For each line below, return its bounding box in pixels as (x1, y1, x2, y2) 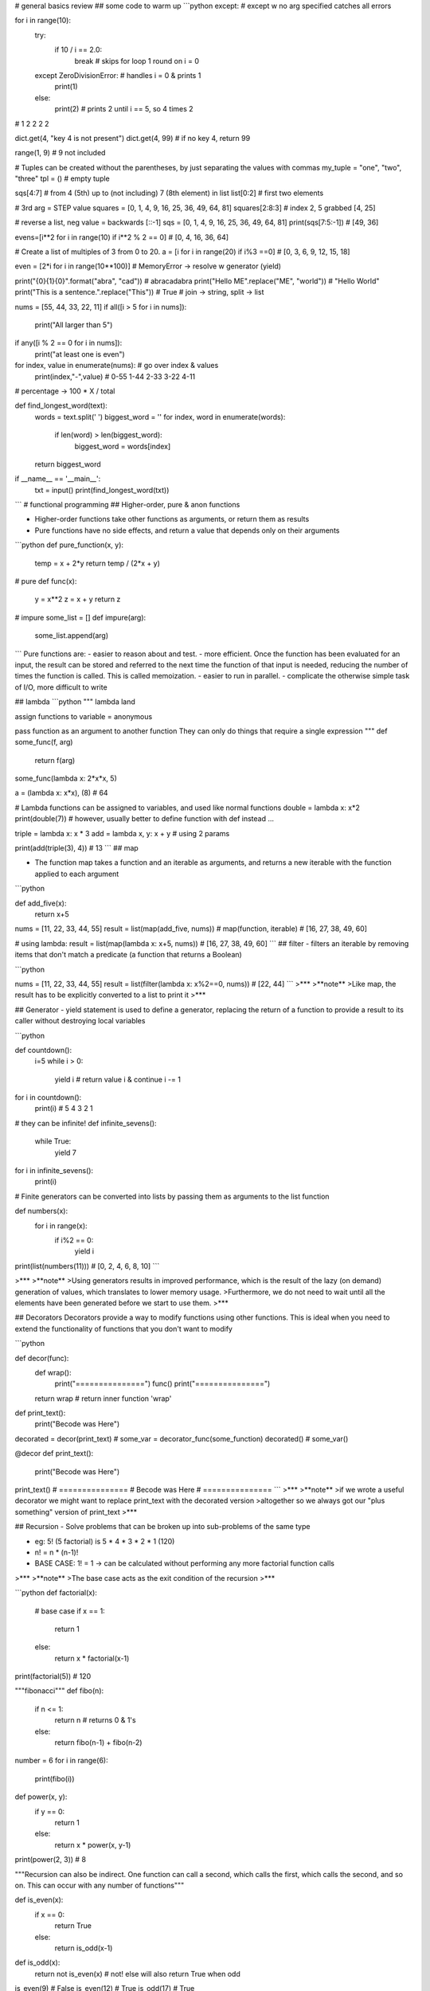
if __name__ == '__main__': (14, 474, 101, 483)
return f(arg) (34, 755, 76, 765)
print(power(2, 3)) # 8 (14, 1855, 87, 1864)
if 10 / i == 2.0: (54, 45, 103, 55)
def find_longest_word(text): (14, 401, 107, 410)
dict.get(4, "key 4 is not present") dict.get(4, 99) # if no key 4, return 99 (14, 133, 251, 143)
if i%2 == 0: (54, 1235, 94, 1245)
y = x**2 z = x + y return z (34, 594, 121, 604)
